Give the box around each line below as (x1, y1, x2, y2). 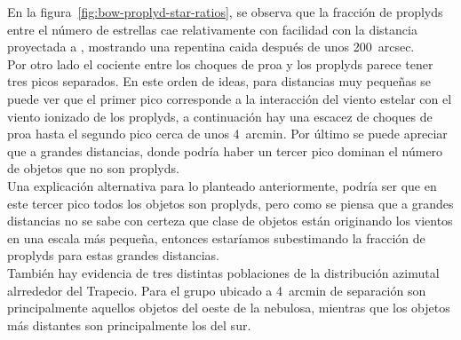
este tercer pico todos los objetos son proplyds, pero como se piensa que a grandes (7, 194, 454, 212)
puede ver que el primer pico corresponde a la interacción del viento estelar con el (7, 89, 452, 107)
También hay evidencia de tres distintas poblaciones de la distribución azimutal (7, 263, 440, 281)
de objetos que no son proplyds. (7, 159, 179, 178)
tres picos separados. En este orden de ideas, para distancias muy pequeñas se (7, 72, 432, 91)
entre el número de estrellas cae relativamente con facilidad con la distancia (7, 20, 417, 38)
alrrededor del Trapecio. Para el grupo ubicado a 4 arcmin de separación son (7, 281, 426, 299)
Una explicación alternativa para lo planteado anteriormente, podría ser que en (7, 176, 437, 194)
